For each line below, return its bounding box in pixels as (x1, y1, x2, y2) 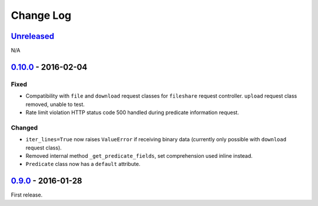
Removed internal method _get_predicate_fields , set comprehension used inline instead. (25, 152, 253, 159)
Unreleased (11, 31, 55, 41)
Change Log (11, 9, 72, 22)
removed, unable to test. (25, 101, 85, 108)
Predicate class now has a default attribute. (25, 161, 141, 168)
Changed (11, 124, 38, 132)
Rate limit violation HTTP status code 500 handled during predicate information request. (25, 109, 240, 116)
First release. (11, 191, 43, 198)
